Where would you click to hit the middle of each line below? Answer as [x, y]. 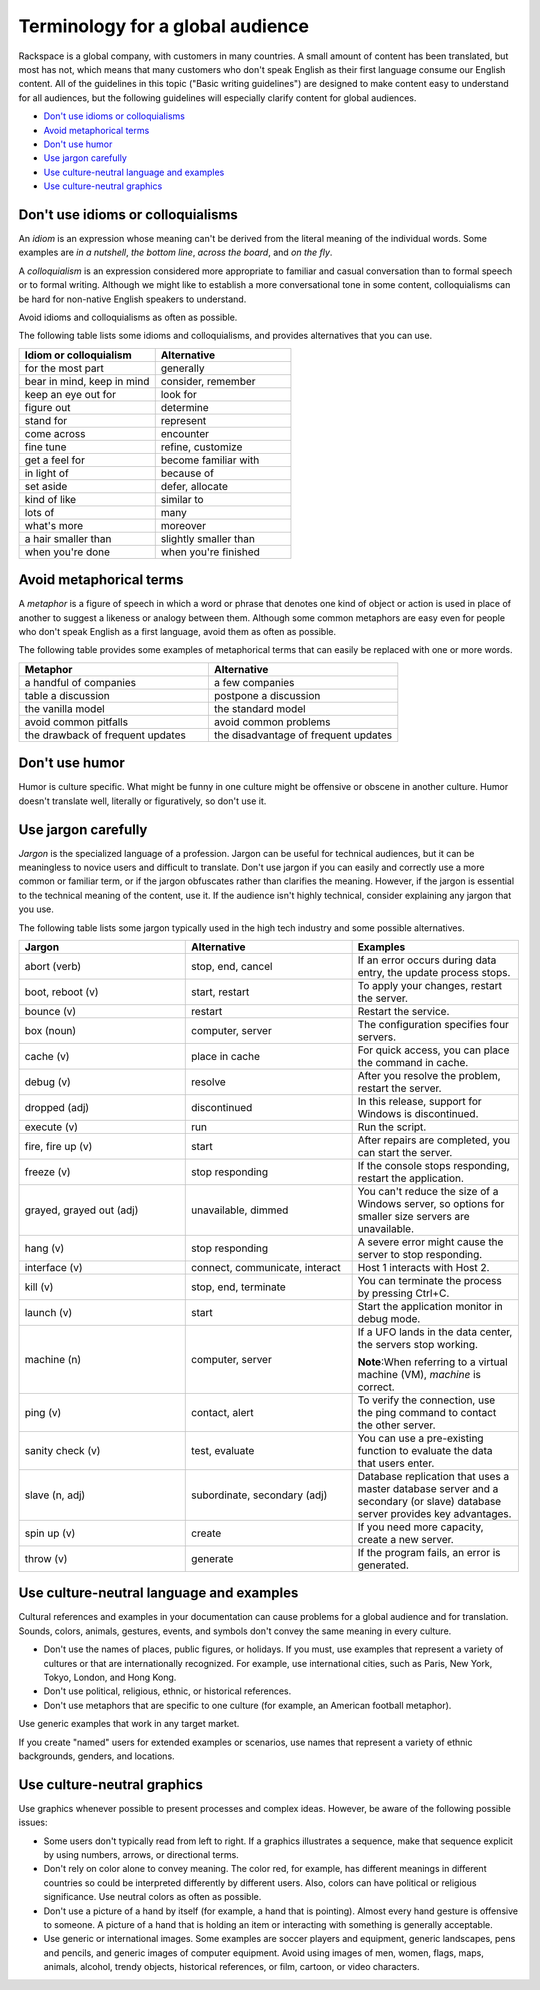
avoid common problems [272, 722]
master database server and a [428, 1488]
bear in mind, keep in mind [87, 381]
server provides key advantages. [434, 1513]
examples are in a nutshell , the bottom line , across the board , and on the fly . [175, 252]
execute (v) [51, 1127]
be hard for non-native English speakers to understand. [132, 299]
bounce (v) [50, 1011]
